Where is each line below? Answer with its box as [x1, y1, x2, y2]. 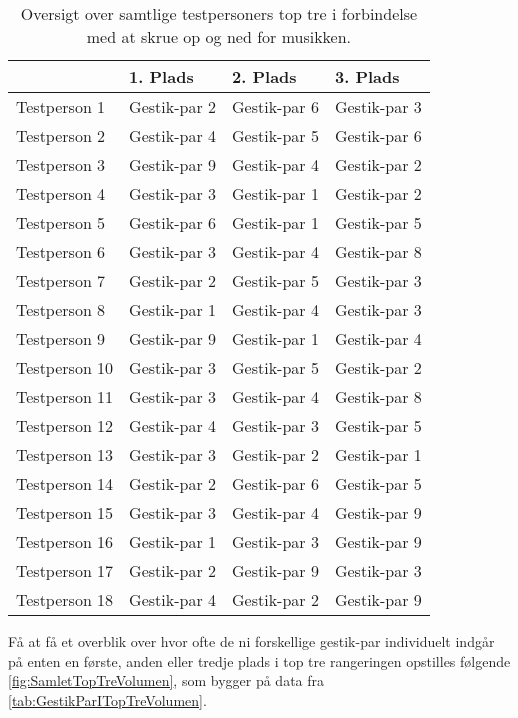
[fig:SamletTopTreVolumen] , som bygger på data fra [8, 670, 325, 691]
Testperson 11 [16, 385, 114, 408]
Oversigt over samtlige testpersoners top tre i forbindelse [20, 2, 418, 25]
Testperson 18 [16, 588, 114, 611]
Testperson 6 [16, 240, 106, 263]
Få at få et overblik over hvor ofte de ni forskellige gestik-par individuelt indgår [8, 631, 495, 651]
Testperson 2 [16, 124, 106, 147]
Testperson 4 [16, 182, 106, 205]
